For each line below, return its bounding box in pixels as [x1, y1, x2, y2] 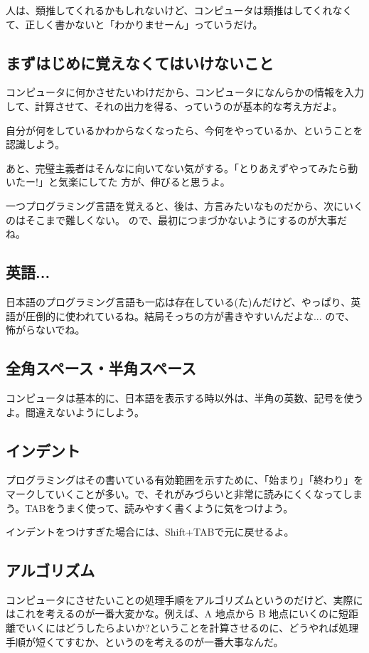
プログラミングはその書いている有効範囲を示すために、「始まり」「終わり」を [6, 472, 364, 487]
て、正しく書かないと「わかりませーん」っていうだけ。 [6, 16, 263, 31]
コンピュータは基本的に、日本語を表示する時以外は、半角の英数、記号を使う [6, 390, 364, 405]
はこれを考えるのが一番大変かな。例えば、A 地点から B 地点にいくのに [6, 606, 338, 621]
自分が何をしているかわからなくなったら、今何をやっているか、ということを [6, 122, 363, 137]
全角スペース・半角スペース [6, 357, 196, 379]
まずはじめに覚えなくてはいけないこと [6, 51, 274, 73]
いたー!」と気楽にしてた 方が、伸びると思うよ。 [6, 174, 230, 189]
